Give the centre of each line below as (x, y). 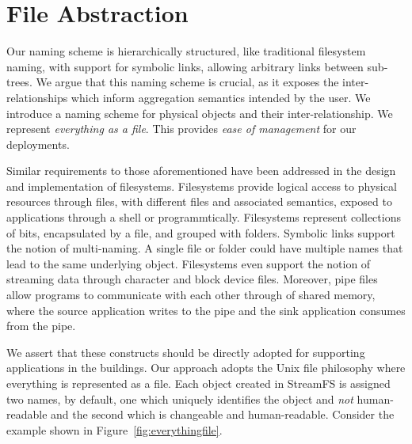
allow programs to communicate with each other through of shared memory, (191, 295)
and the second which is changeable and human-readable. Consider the (223, 414)
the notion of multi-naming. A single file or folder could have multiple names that (205, 248)
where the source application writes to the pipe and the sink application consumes (206, 310)
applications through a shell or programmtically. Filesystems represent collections (204, 217)
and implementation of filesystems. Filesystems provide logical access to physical (202, 186)
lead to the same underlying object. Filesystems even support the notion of (189, 263)
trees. (19, 82)
